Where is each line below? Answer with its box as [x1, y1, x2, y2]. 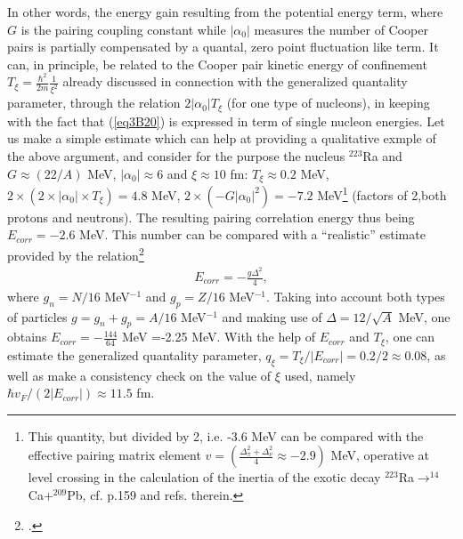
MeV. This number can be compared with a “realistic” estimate [79, 225, 426, 244]
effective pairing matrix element [28, 446, 201, 464]
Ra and [362, 146, 402, 165]
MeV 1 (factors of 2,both [317, 183, 447, 204]
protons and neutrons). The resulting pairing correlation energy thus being [7, 207, 415, 226]
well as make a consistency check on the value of [7, 366, 272, 384]
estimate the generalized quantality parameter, [7, 345, 262, 364]
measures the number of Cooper [254, 20, 428, 38]
